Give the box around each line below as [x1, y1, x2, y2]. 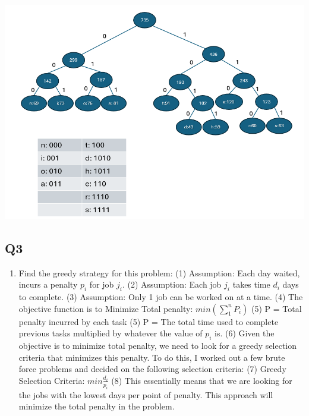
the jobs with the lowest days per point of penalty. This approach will [18, 388, 273, 401]
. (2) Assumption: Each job [122, 278, 222, 291]
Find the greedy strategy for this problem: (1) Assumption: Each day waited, [18, 266, 300, 279]
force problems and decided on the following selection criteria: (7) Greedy [18, 363, 286, 375]
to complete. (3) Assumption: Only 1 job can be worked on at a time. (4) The [18, 291, 303, 303]
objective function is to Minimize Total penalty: [18, 302, 193, 314]
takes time [232, 278, 270, 291]
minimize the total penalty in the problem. [18, 400, 175, 412]
